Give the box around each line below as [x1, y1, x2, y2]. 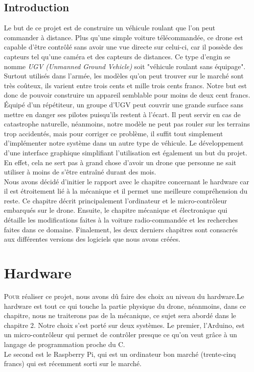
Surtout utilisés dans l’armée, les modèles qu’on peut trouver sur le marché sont [4, 71, 244, 81]
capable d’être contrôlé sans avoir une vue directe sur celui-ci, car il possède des [4, 42, 243, 52]
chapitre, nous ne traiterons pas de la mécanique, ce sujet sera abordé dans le [4, 310, 236, 321]
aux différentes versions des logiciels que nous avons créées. [4, 234, 181, 244]
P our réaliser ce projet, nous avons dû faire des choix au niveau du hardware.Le [4, 291, 244, 301]
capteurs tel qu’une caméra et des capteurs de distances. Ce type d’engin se [4, 51, 231, 61]
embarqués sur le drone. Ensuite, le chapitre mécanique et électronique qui [4, 205, 228, 215]
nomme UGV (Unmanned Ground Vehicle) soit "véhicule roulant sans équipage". [4, 61, 246, 71]
